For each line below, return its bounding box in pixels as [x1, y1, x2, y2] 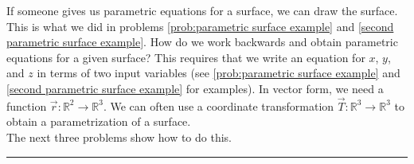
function [6, 97, 47, 114]
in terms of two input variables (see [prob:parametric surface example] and [37, 64, 400, 81]
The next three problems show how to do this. [6, 128, 232, 145]
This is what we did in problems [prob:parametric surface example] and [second [6, 18, 394, 34]
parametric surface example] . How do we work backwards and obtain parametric [6, 33, 398, 50]
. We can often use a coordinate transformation [103, 97, 334, 114]
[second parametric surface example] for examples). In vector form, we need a [6, 80, 384, 96]
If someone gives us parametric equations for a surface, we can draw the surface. [6, 2, 398, 18]
